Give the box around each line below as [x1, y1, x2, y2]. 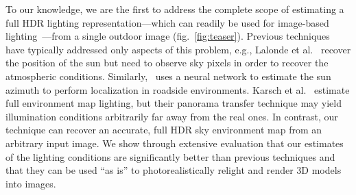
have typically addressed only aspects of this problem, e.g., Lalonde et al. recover [5, 42, 351, 56]
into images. [5, 176, 56, 190]
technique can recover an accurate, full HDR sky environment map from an [5, 122, 322, 137]
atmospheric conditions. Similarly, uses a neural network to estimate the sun [5, 68, 331, 83]
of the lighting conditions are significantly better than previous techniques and [5, 149, 335, 164]
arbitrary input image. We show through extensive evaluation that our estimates [5, 135, 344, 150]
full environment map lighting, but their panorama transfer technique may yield [5, 96, 342, 110]
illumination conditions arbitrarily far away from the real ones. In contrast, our [5, 109, 338, 123]
